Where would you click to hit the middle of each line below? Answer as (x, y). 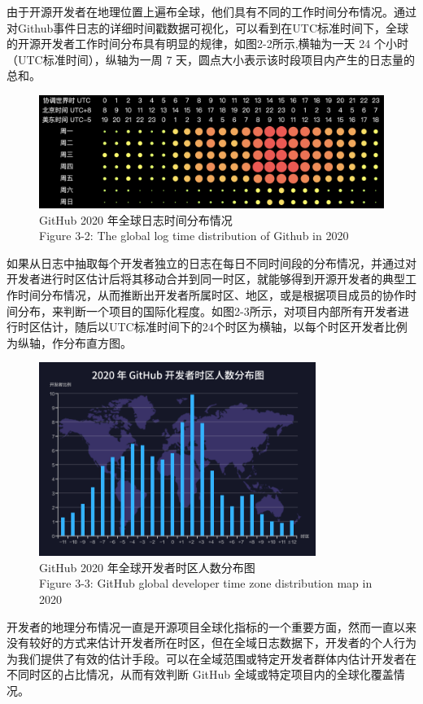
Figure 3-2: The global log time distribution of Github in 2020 (194, 236)
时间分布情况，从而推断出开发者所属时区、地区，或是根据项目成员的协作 (211, 295)
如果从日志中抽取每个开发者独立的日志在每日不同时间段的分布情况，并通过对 (211, 262)
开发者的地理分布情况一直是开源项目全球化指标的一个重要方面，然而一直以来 (211, 626)
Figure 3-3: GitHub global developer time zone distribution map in (206, 583)
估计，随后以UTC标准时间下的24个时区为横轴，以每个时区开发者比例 (224, 327)
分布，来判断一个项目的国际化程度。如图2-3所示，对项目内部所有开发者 (207, 310)
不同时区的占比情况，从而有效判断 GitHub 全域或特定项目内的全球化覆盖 (200, 674)
